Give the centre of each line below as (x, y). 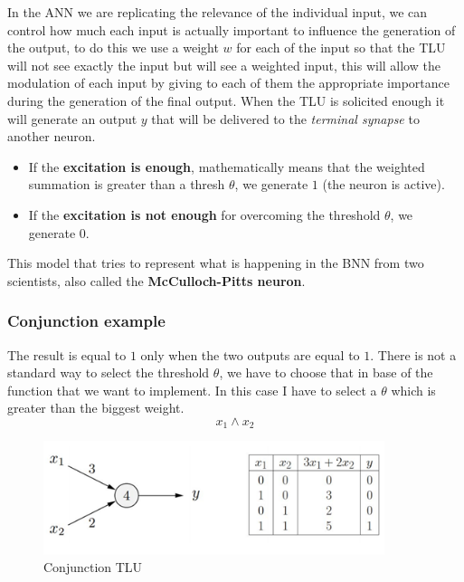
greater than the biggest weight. (96, 408)
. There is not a (413, 354)
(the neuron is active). (384, 184)
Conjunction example (86, 321)
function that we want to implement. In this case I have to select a (192, 390)
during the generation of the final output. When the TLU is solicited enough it (226, 100)
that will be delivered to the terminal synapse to (285, 118)
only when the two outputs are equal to (250, 354)
